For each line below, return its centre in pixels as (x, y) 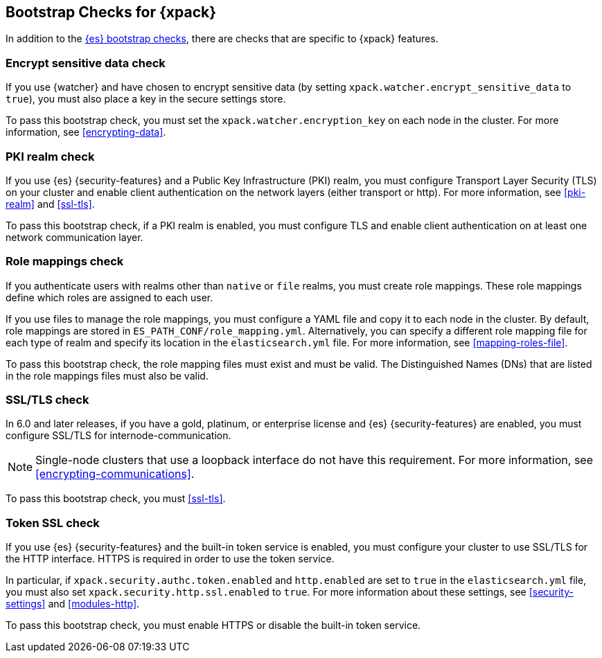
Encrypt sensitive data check (86, 63)
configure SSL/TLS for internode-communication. (118, 436)
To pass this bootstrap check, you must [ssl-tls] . (116, 499)
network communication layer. (74, 237)
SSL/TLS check (47, 400)
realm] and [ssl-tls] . (50, 204)
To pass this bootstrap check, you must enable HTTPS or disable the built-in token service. (213, 625)
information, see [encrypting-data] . (86, 132)
